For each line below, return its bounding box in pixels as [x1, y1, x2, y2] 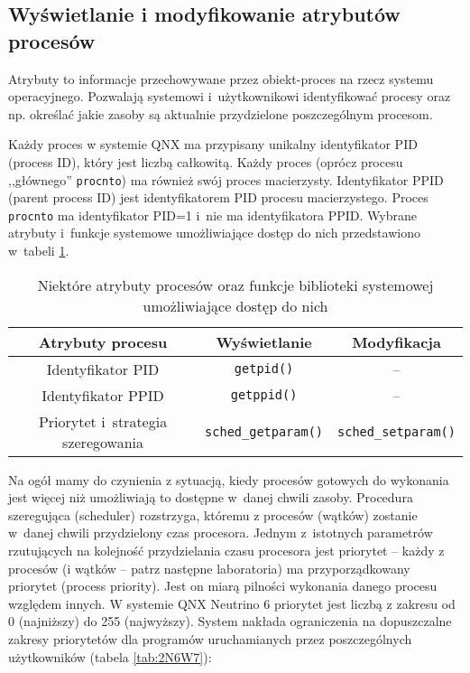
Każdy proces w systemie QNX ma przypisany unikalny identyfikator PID [8, 135, 418, 154]
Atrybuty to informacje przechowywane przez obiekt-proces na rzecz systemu [8, 69, 434, 88]
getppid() [230, 388, 298, 403]
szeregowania [62, 431, 143, 453]
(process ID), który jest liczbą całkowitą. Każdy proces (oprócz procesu [8, 152, 403, 171]
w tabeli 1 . [8, 241, 69, 260]
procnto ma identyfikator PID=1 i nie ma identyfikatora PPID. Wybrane [8, 205, 417, 224]
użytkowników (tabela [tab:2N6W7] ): [8, 647, 212, 666]
